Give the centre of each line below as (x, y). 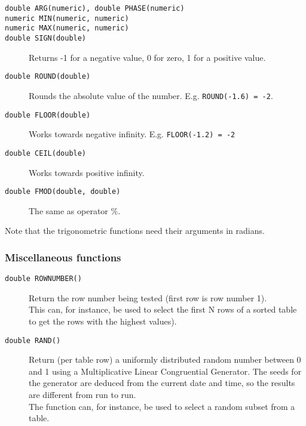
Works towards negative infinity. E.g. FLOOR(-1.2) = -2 (132, 134)
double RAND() (33, 340)
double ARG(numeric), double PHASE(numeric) (95, 8)
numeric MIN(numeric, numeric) (67, 18)
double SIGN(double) (46, 38)
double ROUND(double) (48, 77)
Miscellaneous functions (63, 257)
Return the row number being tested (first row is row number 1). (148, 297)
